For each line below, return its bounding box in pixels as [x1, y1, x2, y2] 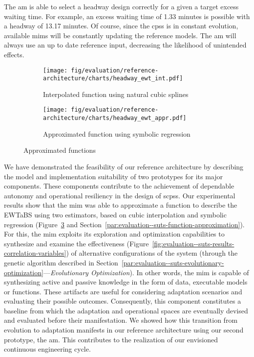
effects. [4, 49, 24, 59]
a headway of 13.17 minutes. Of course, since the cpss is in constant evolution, [4, 21, 238, 31]
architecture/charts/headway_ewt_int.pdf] [43, 75, 183, 82]
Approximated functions [23, 145, 96, 155]
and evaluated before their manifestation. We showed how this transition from [4, 315, 238, 325]
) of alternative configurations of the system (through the [66, 248, 238, 258]
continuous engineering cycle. [4, 344, 91, 354]
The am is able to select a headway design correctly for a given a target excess [4, 1, 239, 11]
